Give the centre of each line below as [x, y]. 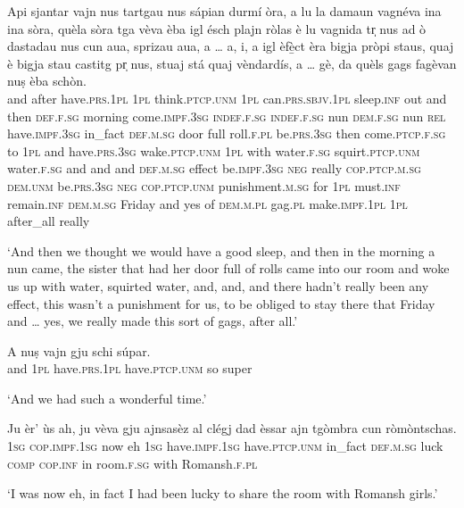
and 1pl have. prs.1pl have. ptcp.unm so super [130, 368]
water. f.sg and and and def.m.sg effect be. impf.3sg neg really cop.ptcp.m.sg [214, 168]
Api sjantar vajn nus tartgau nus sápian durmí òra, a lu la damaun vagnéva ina [224, 11]
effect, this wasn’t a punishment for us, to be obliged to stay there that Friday [221, 303]
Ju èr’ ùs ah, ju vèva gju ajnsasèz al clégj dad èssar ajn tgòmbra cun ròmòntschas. [232, 428]
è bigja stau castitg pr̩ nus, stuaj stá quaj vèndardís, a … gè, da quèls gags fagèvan [232, 63]
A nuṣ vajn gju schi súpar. [79, 350]
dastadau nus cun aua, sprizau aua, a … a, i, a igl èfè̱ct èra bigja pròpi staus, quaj [231, 46]
